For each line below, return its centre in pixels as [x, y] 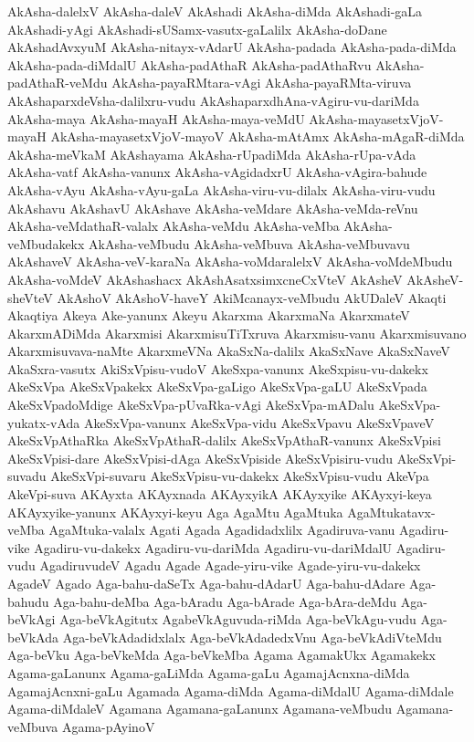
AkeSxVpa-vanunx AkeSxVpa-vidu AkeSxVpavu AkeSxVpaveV [259, 422]
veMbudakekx [46, 243]
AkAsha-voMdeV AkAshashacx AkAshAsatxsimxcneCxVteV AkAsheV [205, 279]
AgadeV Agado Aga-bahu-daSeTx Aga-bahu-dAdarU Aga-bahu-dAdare [206, 583]
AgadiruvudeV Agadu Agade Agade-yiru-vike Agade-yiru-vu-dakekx [230, 565]
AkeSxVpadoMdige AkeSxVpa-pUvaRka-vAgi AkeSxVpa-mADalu [191, 405]
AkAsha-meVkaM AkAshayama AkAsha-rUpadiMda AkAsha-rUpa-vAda [212, 154]
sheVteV [30, 297]
